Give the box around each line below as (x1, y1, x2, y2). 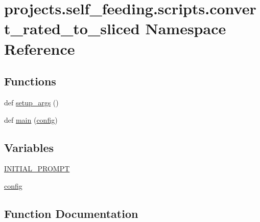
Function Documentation (4, 205, 138, 221)
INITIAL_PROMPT (4, 163, 70, 174)
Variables (4, 139, 54, 155)
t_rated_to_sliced (4, 18, 140, 39)
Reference (4, 38, 75, 59)
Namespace (145, 18, 226, 39)
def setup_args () (4, 97, 59, 107)
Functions (4, 73, 56, 89)
